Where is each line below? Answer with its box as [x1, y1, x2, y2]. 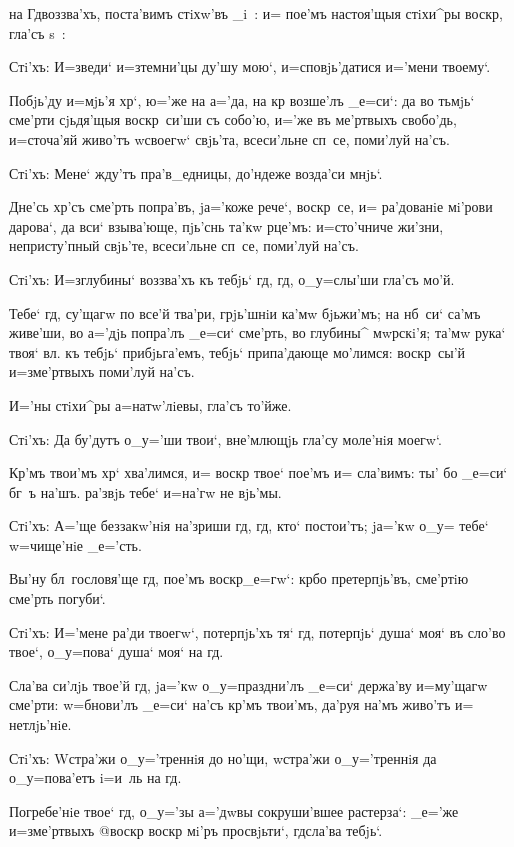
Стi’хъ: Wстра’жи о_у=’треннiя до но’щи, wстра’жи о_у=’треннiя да [9, 747, 437, 768]
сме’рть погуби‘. [9, 588, 106, 609]
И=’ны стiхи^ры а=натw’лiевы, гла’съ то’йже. [9, 394, 292, 415]
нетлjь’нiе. [9, 714, 72, 735]
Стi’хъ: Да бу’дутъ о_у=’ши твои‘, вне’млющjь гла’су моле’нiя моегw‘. [9, 428, 442, 449]
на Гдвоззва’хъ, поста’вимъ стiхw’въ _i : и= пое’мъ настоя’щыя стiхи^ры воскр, [9, 3, 503, 23]
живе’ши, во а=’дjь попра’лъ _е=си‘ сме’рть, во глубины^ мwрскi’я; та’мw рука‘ [9, 322, 506, 343]
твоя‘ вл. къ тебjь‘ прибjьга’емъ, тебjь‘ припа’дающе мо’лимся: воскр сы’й [9, 341, 466, 362]
